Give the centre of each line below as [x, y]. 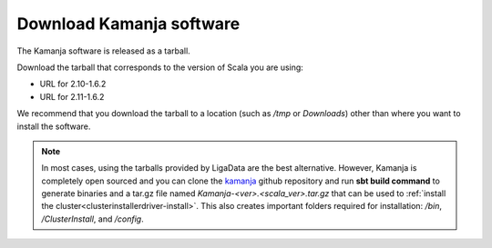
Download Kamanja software [128, 24]
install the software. [54, 126]
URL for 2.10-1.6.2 [73, 84]
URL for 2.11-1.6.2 [72, 96]
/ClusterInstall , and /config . [93, 219]
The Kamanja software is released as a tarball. [103, 51]
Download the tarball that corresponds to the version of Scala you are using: [160, 67]
